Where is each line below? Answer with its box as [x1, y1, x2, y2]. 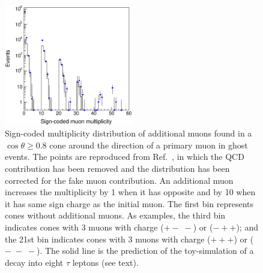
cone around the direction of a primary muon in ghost [49, 138, 248, 151]
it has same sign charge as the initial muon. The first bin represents [5, 197, 254, 210]
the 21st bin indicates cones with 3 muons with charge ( [5, 232, 211, 245]
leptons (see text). [72, 256, 139, 268]
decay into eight [5, 256, 64, 268]
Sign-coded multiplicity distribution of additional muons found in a [5, 127, 252, 139]
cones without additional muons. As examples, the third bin [5, 209, 226, 222]
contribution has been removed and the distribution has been [5, 162, 230, 174]
